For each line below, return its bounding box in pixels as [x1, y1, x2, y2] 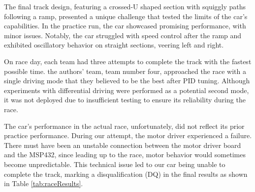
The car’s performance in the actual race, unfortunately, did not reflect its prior [4, 120, 245, 131]
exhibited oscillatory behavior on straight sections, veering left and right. [4, 40, 224, 50]
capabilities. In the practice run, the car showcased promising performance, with [4, 21, 246, 31]
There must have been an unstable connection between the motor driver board [4, 140, 241, 150]
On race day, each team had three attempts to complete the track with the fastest [4, 56, 252, 66]
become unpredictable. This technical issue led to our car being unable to [4, 159, 225, 169]
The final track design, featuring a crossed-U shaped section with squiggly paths [4, 1, 246, 11]
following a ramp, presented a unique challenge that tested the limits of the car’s [4, 11, 248, 21]
